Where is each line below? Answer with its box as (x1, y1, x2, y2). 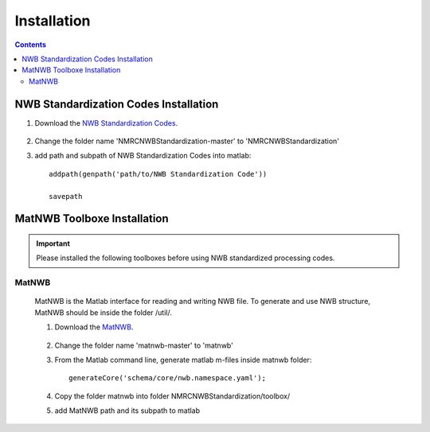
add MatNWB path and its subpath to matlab (54, 406, 201, 415)
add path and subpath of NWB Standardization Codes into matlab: (34, 151, 252, 161)
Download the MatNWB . (54, 322, 134, 332)
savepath (49, 192, 83, 200)
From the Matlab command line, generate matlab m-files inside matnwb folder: (54, 355, 312, 364)
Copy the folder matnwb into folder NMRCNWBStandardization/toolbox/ (54, 391, 291, 401)
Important (36, 239, 71, 248)
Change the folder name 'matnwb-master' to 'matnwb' (54, 341, 234, 350)
